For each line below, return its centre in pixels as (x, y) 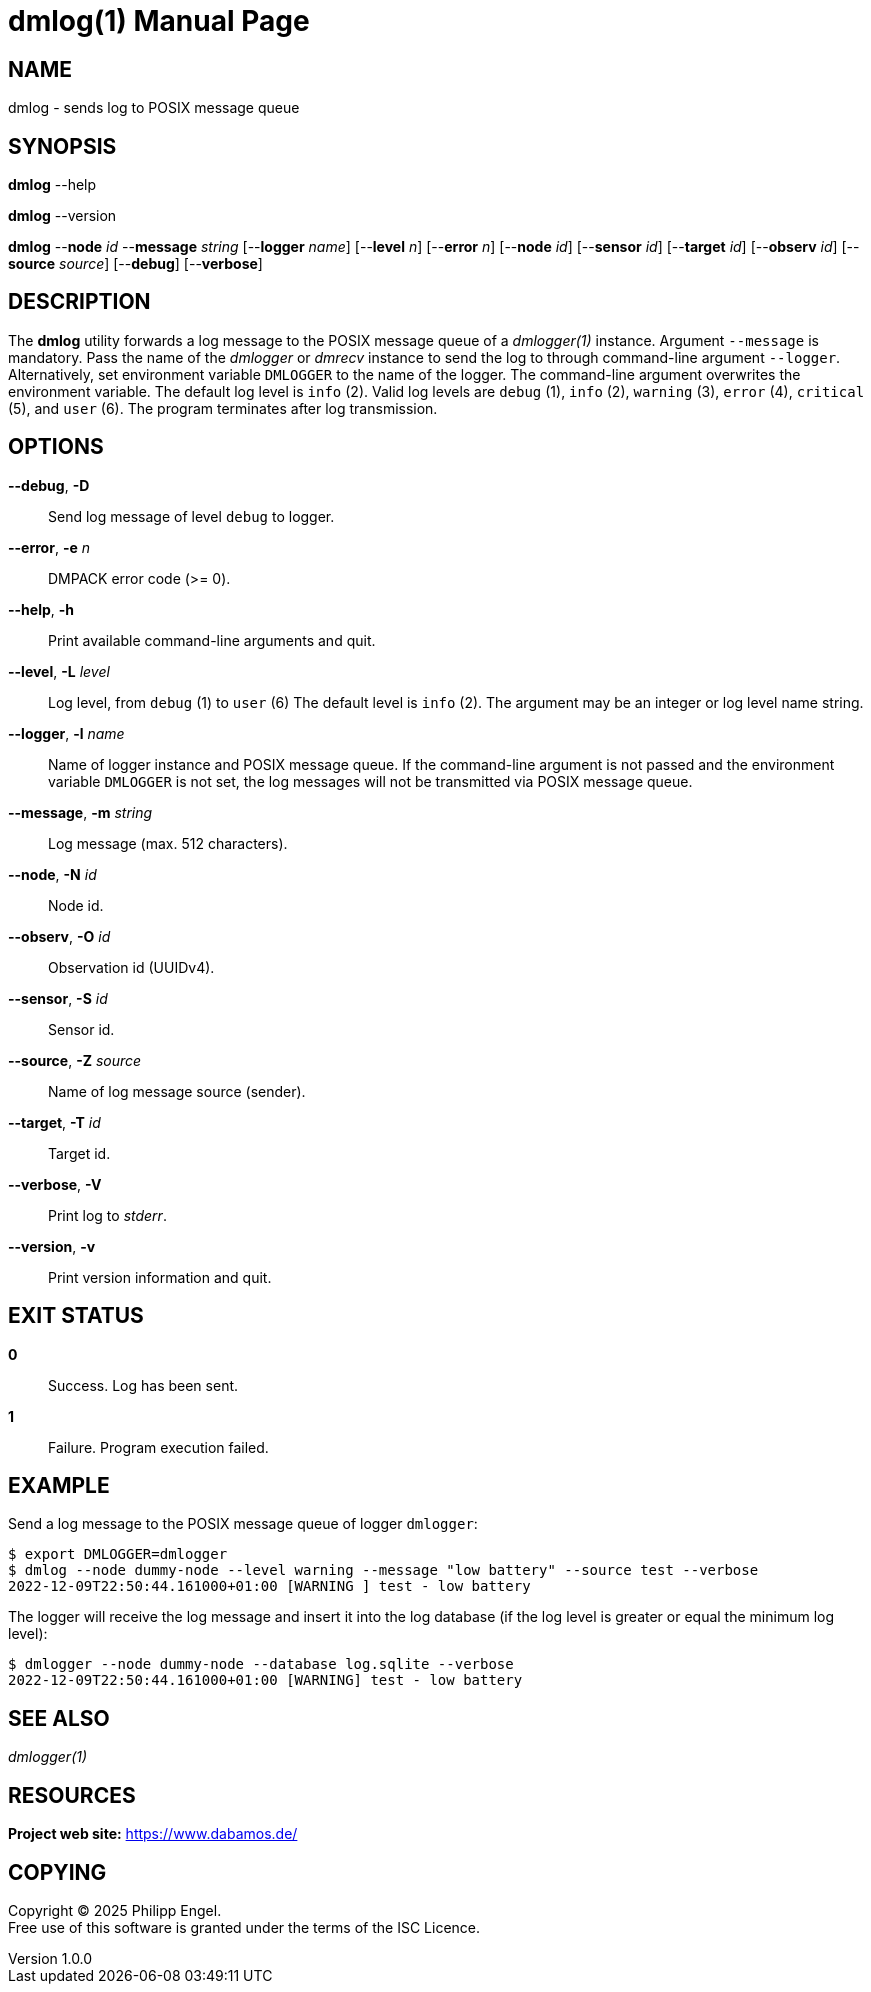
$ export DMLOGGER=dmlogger (118, 1554)
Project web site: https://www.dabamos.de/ (153, 1834)
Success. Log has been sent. (143, 1385)
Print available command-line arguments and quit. (212, 640)
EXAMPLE (59, 1485)
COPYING (57, 1872)
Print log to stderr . (107, 1215)
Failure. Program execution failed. (158, 1447)
